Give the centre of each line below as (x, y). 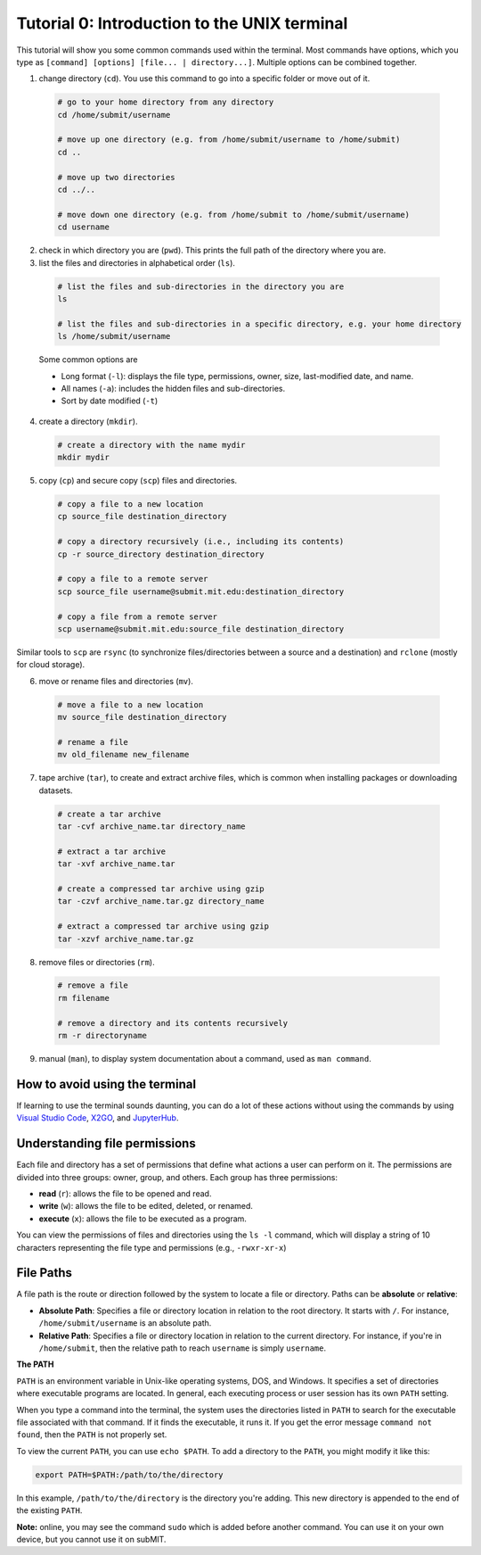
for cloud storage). (51, 665)
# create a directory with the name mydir (151, 445)
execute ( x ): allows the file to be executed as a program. (143, 1219)
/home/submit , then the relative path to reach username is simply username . (183, 1348)
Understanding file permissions (106, 1143)
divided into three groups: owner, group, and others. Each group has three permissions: (177, 1177)
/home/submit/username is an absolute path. (125, 1323)
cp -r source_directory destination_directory (161, 554)
